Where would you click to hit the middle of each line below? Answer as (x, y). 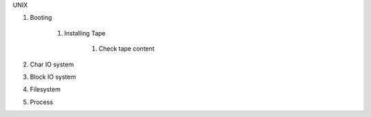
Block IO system (53, 77)
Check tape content (126, 49)
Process (42, 102)
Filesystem (45, 90)
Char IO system (52, 64)
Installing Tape (85, 33)
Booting (41, 18)
